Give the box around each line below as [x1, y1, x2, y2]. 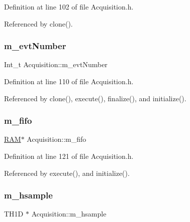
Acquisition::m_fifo [27, 134, 86, 144]
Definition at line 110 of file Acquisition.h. [4, 76, 134, 86]
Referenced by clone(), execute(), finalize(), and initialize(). [4, 93, 186, 103]
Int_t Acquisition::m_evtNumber [4, 59, 108, 70]
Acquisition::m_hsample [31, 208, 107, 219]
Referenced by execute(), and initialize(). [4, 167, 130, 178]
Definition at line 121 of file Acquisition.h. [4, 151, 134, 161]
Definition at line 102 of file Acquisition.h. [4, 2, 134, 12]
